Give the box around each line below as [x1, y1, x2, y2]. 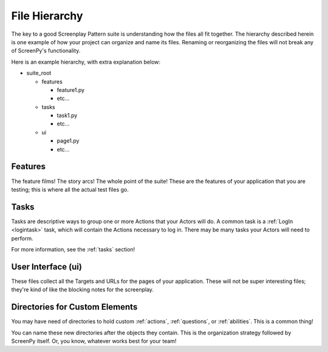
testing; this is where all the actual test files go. [11, 185, 129, 193]
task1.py [56, 112, 78, 119]
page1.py [56, 137, 80, 145]
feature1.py [56, 86, 85, 93]
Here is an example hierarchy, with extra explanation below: [11, 58, 161, 65]
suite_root [26, 70, 52, 77]
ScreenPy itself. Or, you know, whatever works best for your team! [11, 337, 177, 345]
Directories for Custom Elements [11, 302, 138, 312]
